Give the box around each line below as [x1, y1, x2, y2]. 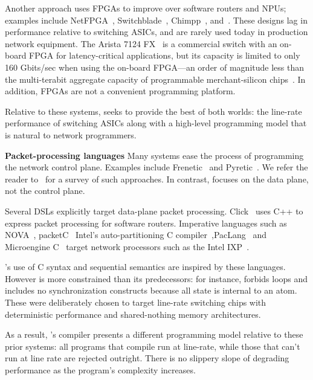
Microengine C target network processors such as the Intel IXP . [5, 240, 250, 253]
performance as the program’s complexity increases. [5, 364, 196, 376]
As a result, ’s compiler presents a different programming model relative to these [5, 328, 303, 341]
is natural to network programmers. [5, 128, 137, 141]
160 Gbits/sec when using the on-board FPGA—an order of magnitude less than [5, 60, 304, 73]
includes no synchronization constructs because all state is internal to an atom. [5, 284, 297, 297]
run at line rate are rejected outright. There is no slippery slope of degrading [5, 352, 289, 364]
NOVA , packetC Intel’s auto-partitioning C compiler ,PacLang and [5, 228, 267, 241]
